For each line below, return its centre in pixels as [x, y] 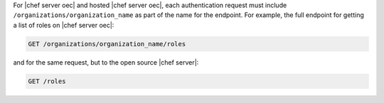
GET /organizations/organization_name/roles [107, 44]
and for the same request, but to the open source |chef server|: [106, 62]
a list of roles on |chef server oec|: [64, 25]
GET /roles [47, 81]
